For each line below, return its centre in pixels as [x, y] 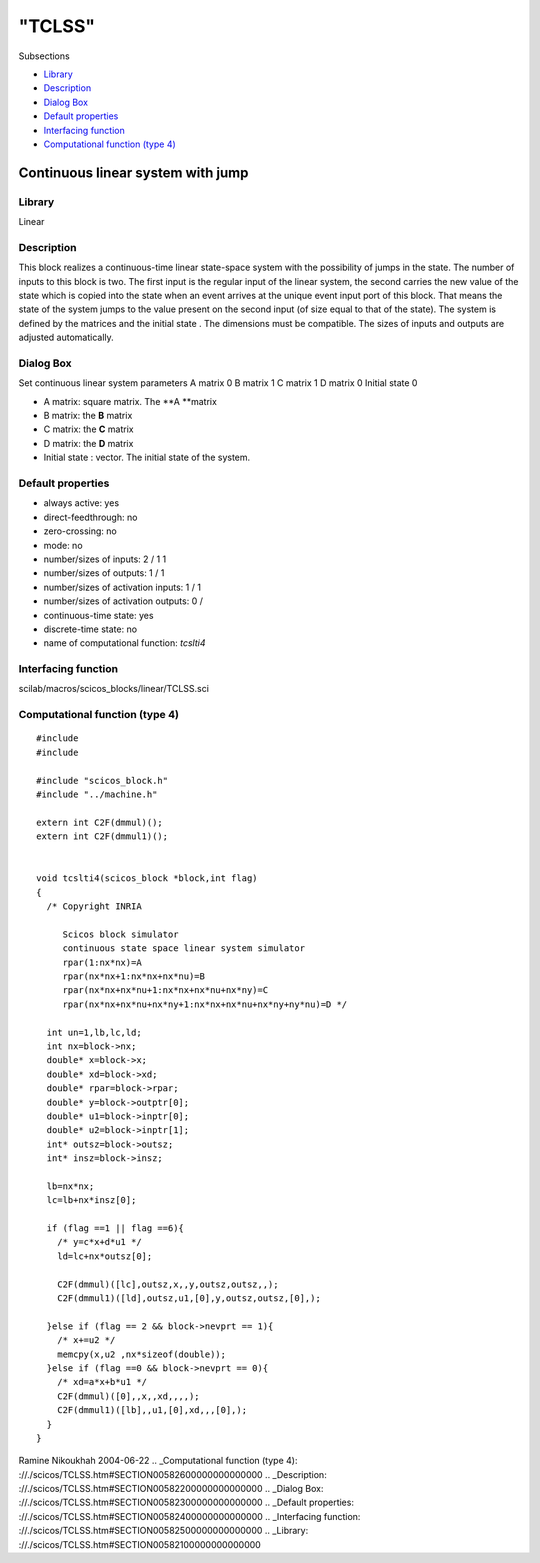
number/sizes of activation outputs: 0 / [123, 601]
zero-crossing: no [80, 531]
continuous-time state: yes [98, 615]
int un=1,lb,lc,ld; [94, 1032]
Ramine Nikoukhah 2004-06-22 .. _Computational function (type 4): [158, 1461]
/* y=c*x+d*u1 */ [99, 1242]
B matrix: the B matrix [88, 416]
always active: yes [81, 503]
